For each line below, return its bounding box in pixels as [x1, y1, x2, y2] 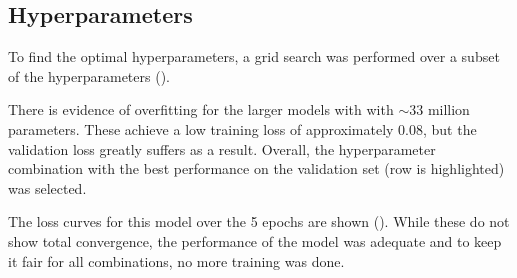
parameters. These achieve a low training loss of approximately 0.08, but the [8, 118, 477, 139]
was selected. [8, 177, 87, 198]
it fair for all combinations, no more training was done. [8, 250, 345, 271]
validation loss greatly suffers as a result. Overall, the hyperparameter [8, 138, 436, 159]
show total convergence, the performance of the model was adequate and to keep [8, 230, 502, 251]
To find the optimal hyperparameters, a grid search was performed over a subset [8, 46, 500, 67]
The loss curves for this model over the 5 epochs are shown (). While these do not [8, 211, 510, 232]
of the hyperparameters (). [8, 65, 170, 86]
